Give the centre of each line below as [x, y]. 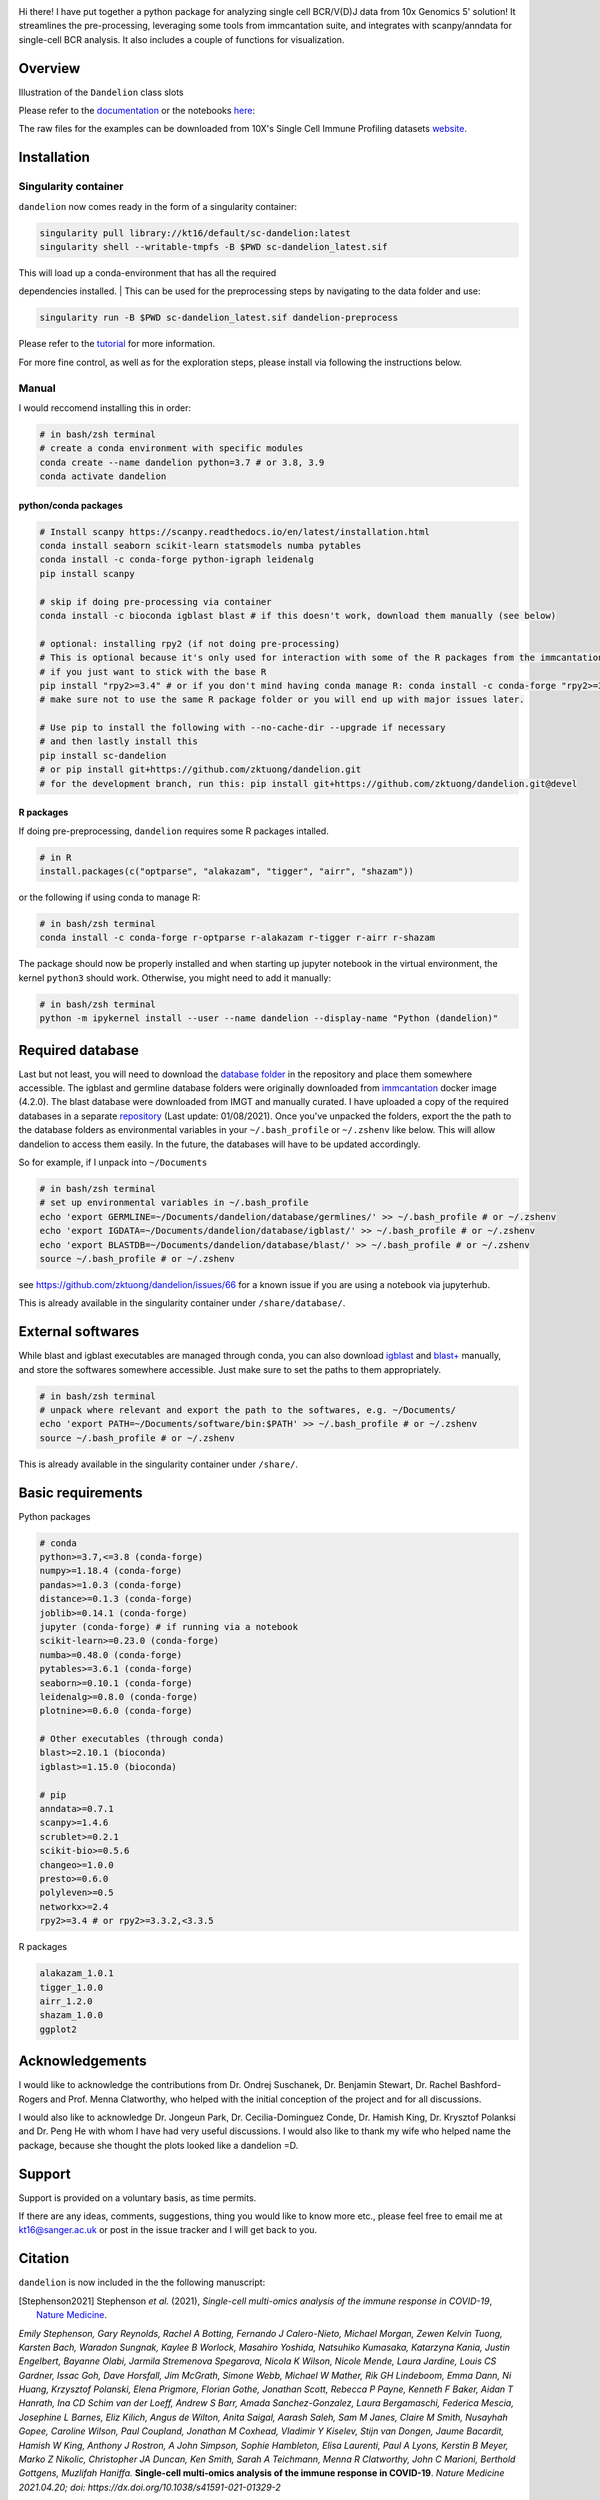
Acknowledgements [82, 2061]
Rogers [33, 2099]
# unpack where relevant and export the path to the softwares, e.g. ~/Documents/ [248, 1409]
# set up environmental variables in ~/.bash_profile [174, 1203]
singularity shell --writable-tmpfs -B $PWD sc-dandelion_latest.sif [213, 246]
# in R [55, 857]
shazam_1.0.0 [71, 2015]
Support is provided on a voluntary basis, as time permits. [137, 2197]
